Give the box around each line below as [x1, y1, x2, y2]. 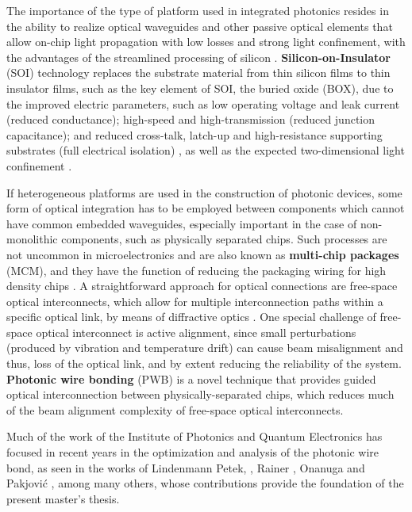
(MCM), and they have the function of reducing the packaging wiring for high [6, 262, 387, 278]
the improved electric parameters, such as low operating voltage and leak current [6, 95, 400, 112]
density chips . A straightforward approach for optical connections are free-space [6, 277, 398, 294]
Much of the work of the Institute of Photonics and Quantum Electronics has [6, 428, 383, 445]
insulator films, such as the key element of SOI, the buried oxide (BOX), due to [6, 79, 394, 96]
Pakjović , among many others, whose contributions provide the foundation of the [6, 475, 404, 491]
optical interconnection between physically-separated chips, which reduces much [6, 386, 395, 403]
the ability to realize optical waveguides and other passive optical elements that [6, 17, 393, 34]
